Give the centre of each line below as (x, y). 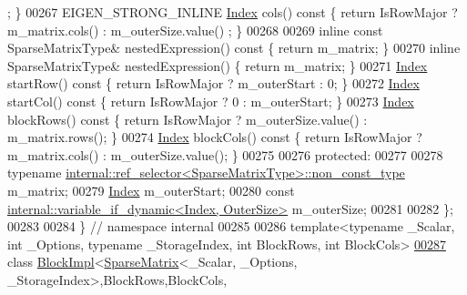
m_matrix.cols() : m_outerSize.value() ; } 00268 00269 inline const (195, 30)
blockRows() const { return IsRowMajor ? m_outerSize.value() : (188, 119)
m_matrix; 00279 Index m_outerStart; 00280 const (151, 190)
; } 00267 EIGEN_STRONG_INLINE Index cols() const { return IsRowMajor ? (233, 12)
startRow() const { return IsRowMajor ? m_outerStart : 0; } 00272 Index (213, 83)
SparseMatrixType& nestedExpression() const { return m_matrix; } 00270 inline (234, 48)
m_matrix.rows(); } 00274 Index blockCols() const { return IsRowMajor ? (215, 137)
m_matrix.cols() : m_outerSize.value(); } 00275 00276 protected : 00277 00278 (225, 154)
